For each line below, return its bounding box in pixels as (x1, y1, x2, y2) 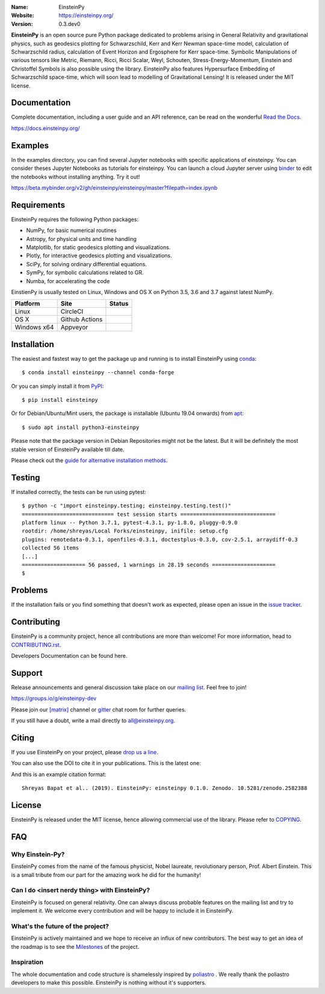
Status (109, 299, 129, 308)
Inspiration (11, 958, 44, 966)
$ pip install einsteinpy (22, 396, 99, 403)
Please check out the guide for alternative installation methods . (11, 457, 168, 464)
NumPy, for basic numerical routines (26, 227, 117, 234)
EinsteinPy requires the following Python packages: (11, 216, 138, 223)
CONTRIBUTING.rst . (11, 641, 61, 648)
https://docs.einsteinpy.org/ (11, 124, 81, 132)
